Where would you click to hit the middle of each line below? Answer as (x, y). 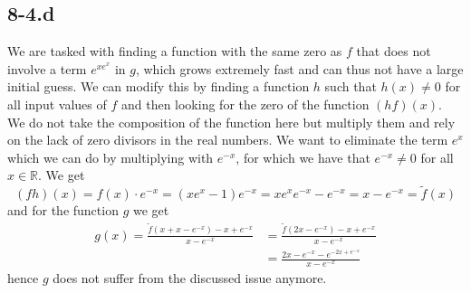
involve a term (47, 68)
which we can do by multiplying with (111, 157)
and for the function (63, 210)
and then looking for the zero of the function (245, 104)
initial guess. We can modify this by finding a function (159, 86)
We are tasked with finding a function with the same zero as (175, 51)
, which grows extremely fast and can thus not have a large (299, 68)
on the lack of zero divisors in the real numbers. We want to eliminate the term (228, 140)
